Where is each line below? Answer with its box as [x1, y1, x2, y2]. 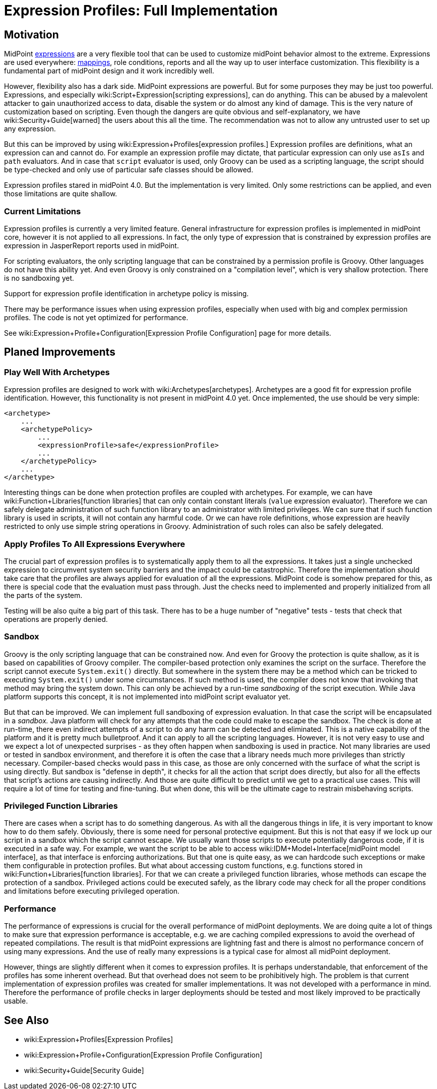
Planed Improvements [4, 346, 115, 359]
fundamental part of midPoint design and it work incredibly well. [4, 66, 214, 75]
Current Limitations [4, 206, 81, 216]
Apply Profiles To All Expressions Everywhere [4, 539, 185, 549]
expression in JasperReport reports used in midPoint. [4, 241, 179, 250]
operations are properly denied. [4, 614, 108, 623]
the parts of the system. [4, 590, 82, 599]
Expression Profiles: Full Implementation [4, 2, 278, 19]
